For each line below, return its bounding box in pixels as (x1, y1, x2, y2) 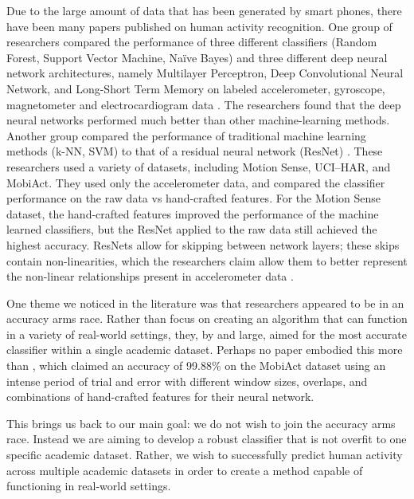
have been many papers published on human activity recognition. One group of (6, 18, 393, 34)
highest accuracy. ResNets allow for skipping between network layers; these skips (6, 236, 400, 253)
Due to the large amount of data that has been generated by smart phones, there (6, 2, 402, 18)
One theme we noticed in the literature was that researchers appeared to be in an (6, 294, 404, 311)
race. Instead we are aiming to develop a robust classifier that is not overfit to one (6, 430, 407, 447)
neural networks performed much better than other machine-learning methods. (6, 112, 390, 128)
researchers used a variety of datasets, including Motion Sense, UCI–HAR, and (6, 158, 391, 175)
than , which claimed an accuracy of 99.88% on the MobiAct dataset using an (6, 357, 386, 374)
